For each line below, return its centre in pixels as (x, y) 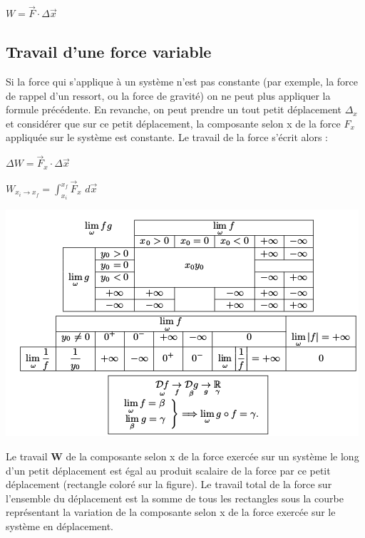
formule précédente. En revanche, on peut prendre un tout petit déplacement (174, 109)
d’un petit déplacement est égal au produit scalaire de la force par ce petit (168, 470)
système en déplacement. (60, 526)
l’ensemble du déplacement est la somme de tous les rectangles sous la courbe (175, 498)
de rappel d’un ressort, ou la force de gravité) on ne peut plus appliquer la (168, 95)
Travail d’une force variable (109, 52)
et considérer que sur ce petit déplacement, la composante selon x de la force (173, 123)
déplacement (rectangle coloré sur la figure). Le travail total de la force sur (169, 484)
